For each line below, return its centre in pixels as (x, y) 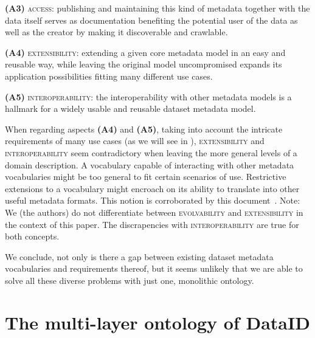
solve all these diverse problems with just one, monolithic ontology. (130, 280)
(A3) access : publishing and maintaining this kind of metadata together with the (157, 8)
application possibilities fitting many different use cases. (109, 76)
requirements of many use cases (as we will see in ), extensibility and (135, 141)
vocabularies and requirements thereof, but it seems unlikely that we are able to (154, 268)
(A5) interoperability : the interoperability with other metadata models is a (148, 96)
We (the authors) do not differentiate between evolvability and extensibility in (154, 212)
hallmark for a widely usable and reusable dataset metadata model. (130, 109)
